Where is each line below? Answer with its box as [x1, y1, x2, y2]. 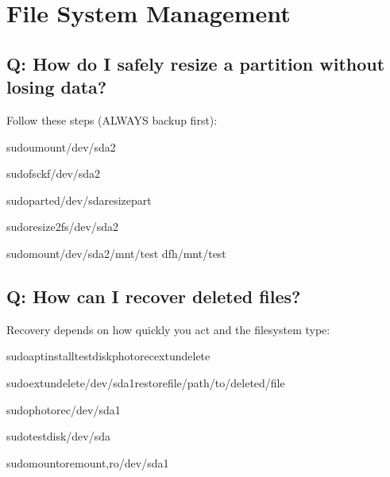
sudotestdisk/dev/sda [6, 428, 110, 444]
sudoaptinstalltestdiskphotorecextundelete [6, 348, 210, 364]
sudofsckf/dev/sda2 [6, 165, 101, 182]
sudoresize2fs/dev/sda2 [6, 218, 119, 235]
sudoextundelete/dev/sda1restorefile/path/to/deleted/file [6, 374, 285, 390]
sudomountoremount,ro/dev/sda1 [6, 454, 169, 471]
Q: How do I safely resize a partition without [6, 51, 385, 75]
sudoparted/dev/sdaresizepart [6, 191, 152, 208]
